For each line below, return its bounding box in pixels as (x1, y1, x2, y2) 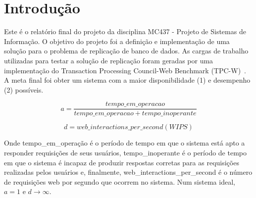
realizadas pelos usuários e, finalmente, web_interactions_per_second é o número (4, 167, 253, 177)
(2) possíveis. (4, 84, 44, 95)
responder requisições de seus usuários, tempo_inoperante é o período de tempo (4, 147, 247, 157)
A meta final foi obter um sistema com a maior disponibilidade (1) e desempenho (4, 75, 251, 85)
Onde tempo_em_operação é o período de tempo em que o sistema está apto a (4, 138, 245, 148)
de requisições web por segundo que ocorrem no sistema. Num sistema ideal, (4, 176, 235, 187)
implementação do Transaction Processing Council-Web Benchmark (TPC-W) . (4, 65, 246, 75)
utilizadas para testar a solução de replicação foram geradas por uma (4, 55, 213, 65)
